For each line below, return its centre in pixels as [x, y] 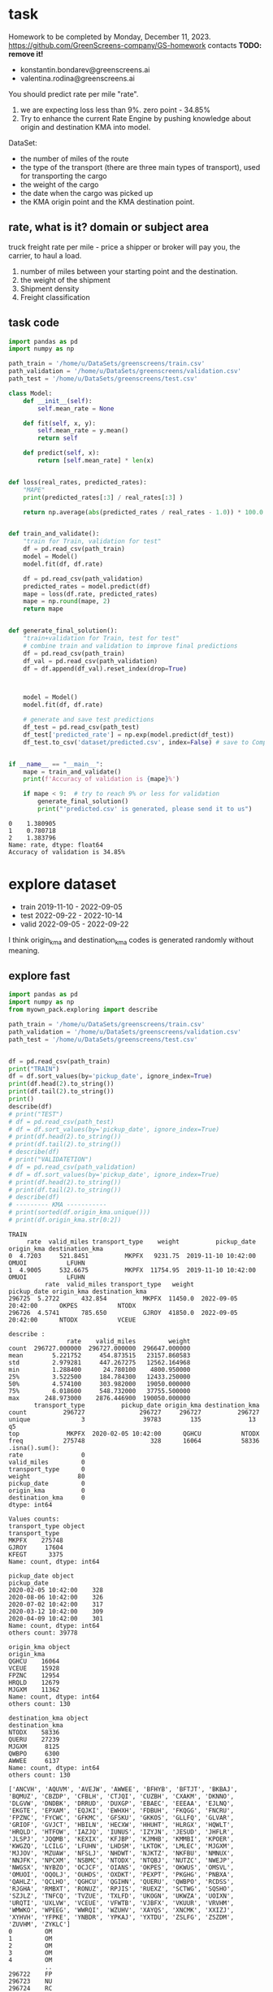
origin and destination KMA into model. [85, 127]
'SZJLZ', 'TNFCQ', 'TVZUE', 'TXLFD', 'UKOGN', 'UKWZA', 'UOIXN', [121, 1896]
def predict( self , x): [61, 453]
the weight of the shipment [65, 280]
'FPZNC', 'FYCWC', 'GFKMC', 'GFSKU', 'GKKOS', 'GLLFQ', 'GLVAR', [121, 1817]
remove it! [26, 54]
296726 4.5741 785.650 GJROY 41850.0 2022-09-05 [123, 1313]
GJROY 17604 [36, 1547]
